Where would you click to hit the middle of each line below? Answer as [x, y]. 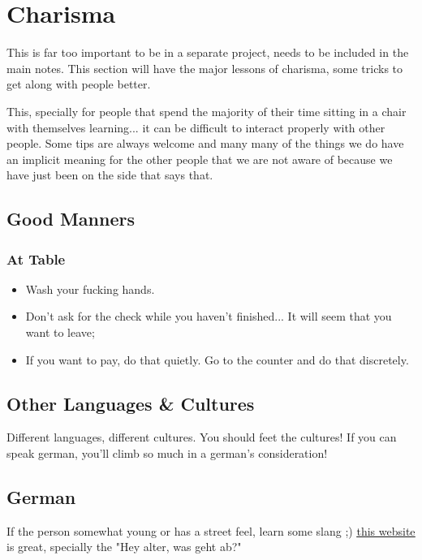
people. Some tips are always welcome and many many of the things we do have [205, 143]
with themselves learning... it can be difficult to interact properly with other [196, 127]
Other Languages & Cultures [131, 403]
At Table [36, 258]
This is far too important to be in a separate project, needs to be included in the [208, 52]
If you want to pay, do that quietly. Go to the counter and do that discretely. [217, 359]
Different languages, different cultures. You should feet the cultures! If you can [202, 437]
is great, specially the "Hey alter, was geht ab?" [124, 547]
